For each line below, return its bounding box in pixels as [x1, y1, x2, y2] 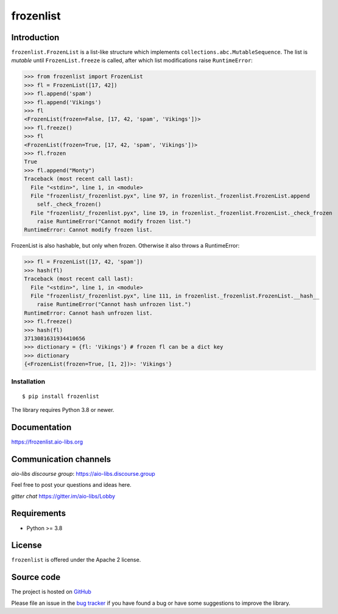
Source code [11, 572, 61, 582]
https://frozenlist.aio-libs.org [11, 438, 83, 445]
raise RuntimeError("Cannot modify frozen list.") [37, 218, 191, 225]
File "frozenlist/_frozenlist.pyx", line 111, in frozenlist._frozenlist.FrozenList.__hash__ [30, 293, 320, 299]
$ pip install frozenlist [22, 392, 100, 400]
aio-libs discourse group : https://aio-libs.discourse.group [11, 470, 155, 477]
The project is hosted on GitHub [11, 588, 91, 596]
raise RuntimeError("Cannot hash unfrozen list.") [37, 301, 191, 308]
